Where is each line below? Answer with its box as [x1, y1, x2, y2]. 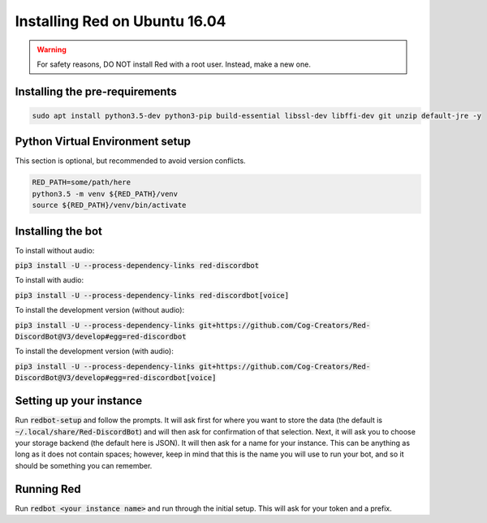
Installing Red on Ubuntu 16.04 [15, 12, 226, 30]
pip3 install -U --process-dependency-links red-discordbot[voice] [15, 291, 290, 300]
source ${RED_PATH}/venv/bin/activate [32, 201, 187, 210]
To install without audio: [15, 245, 95, 255]
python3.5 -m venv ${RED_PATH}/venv [32, 189, 179, 198]
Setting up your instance [15, 394, 142, 408]
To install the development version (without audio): [15, 305, 185, 315]
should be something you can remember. [15, 460, 153, 470]
